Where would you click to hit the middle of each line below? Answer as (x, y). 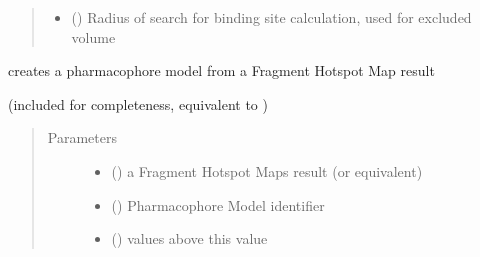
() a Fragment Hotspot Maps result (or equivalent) (267, 170)
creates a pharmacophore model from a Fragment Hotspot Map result (221, 70)
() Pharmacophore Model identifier (218, 204)
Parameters (82, 137)
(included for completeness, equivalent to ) (138, 103)
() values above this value (189, 238)
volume (93, 36)
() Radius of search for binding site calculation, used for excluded (271, 17)
